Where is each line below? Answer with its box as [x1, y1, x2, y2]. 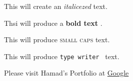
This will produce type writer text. [4, 51, 119, 61]
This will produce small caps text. [4, 34, 110, 45]
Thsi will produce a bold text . [4, 17, 102, 28]
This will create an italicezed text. [4, 1, 107, 11]
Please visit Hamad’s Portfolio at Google [4, 68, 129, 78]
